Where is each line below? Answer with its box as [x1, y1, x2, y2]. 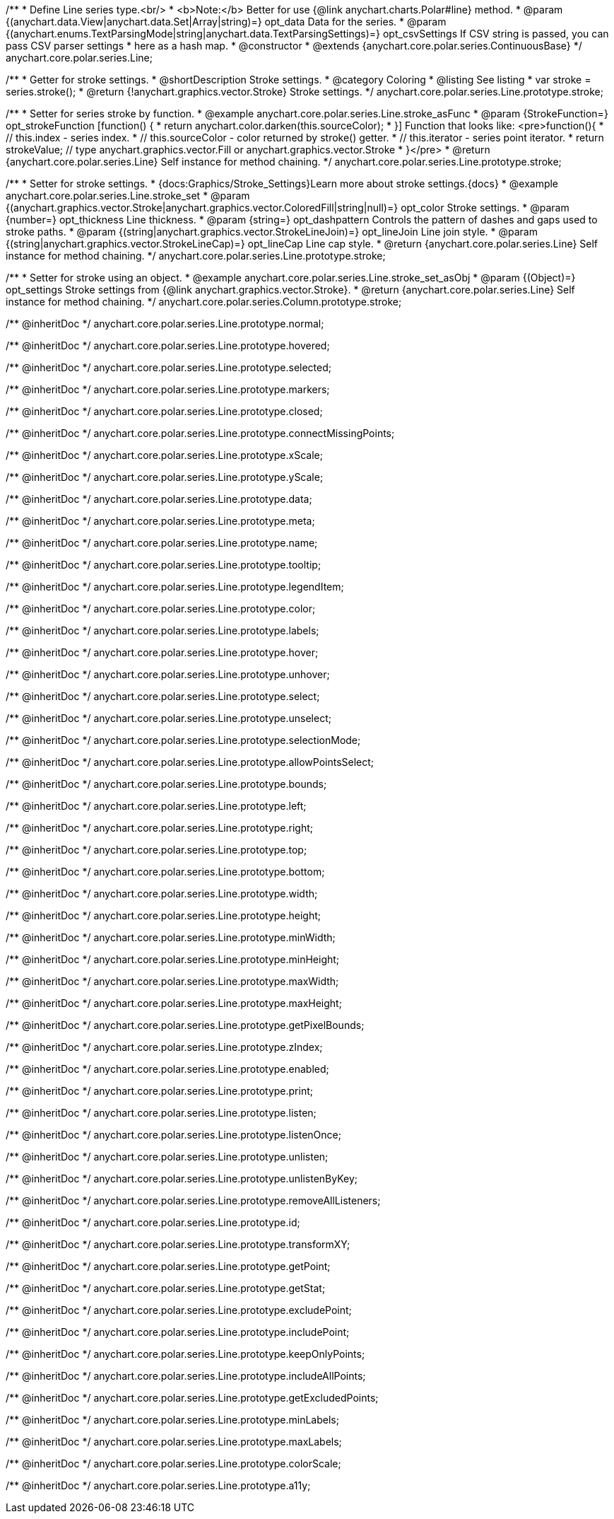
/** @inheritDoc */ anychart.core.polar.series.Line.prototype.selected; [6, 361, 332, 373]
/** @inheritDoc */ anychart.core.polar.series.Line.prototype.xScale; [6, 449, 323, 461]
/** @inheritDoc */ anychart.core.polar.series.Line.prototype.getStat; [6, 1282, 326, 1294]
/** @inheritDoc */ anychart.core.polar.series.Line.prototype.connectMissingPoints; [6, 427, 395, 439]
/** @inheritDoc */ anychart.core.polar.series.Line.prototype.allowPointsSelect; [6, 756, 374, 768]
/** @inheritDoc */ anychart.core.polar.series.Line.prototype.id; [6, 1216, 300, 1228]
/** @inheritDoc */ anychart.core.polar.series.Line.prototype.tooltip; [6, 559, 321, 571]
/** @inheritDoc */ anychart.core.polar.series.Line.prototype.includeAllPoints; [6, 1370, 366, 1382]
